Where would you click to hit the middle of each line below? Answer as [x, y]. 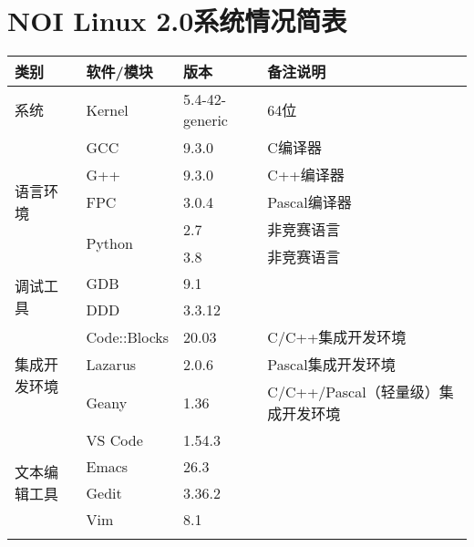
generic [206, 120]
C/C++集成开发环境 [337, 337]
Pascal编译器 [309, 202]
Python [109, 243]
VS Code [114, 440]
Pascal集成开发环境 [331, 365]
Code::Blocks [128, 336]
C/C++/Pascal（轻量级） [353, 392]
